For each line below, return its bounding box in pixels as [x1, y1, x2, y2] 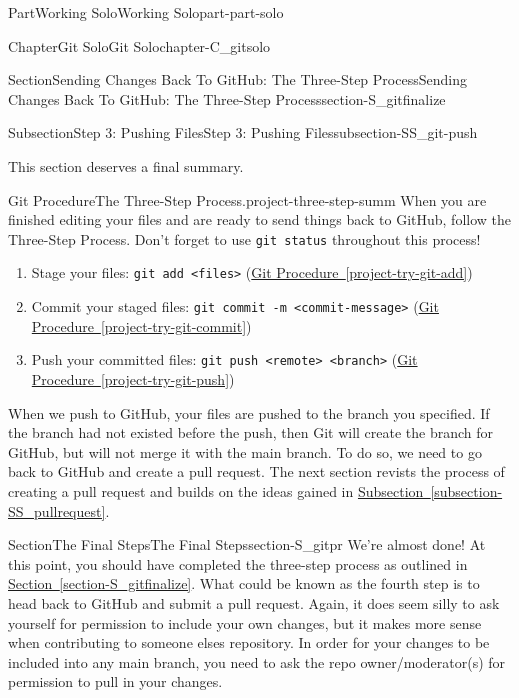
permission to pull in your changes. [8, 671, 223, 692]
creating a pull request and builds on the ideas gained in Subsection [8, 480, 424, 501]
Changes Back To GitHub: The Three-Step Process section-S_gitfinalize [8, 88, 446, 109]
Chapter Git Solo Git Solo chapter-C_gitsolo [8, 35, 271, 56]
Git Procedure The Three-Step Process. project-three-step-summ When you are [8, 189, 487, 210]
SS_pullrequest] [8, 500, 106, 521]
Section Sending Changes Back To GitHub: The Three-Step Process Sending [8, 69, 467, 90]
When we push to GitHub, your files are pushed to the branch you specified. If [8, 402, 490, 423]
